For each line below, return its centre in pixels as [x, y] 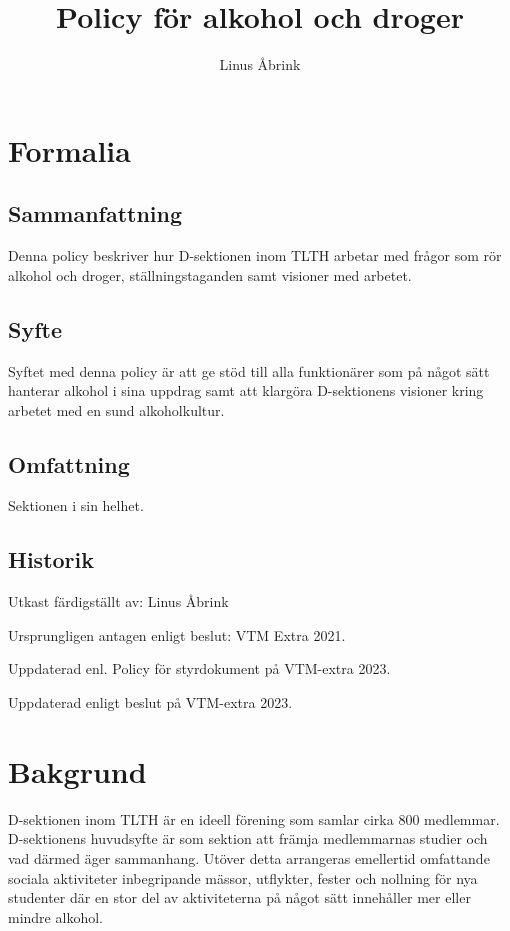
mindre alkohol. [55, 916]
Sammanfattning [95, 213]
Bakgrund [77, 770]
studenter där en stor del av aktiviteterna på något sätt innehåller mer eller [239, 897]
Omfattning [69, 463]
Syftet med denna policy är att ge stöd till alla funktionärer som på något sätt [249, 370]
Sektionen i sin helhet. [76, 505]
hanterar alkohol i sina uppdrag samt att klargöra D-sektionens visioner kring [246, 390]
